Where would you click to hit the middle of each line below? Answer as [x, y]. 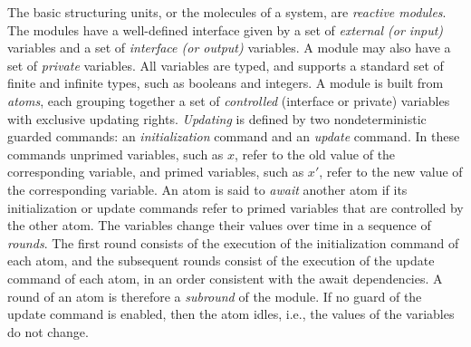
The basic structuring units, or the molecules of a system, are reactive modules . [227, 12]
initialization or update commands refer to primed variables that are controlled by [235, 207]
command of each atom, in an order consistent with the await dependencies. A [225, 278]
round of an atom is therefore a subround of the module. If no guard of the [215, 296]
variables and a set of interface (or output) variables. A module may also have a [229, 48]
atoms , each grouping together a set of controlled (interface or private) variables [229, 100]
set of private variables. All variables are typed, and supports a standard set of [226, 65]
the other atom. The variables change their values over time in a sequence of [219, 225]
